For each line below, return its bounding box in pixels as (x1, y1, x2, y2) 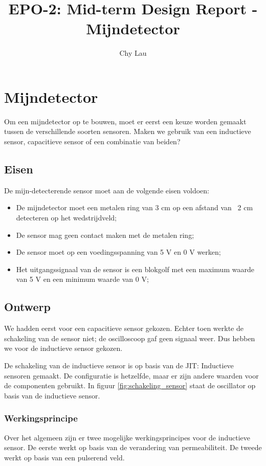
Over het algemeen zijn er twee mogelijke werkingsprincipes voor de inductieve (4, 432, 250, 442)
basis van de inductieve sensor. (4, 390, 100, 401)
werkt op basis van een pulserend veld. (4, 452, 125, 462)
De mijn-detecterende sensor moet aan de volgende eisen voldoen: (4, 185, 210, 195)
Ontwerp (4, 299, 51, 315)
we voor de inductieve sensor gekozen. (4, 343, 123, 353)
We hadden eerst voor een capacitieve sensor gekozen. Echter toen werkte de (4, 323, 243, 334)
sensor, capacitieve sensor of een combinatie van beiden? (4, 136, 181, 147)
